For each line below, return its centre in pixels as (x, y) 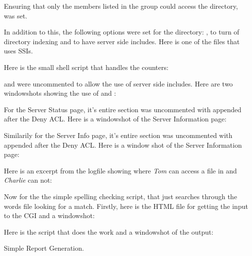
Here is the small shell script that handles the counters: (86, 67)
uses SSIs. (18, 51)
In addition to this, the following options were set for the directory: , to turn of (122, 32)
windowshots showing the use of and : (60, 93)
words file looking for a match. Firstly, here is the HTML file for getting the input (126, 206)
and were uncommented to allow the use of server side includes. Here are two (118, 83)
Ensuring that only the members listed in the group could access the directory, (121, 6)
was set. (16, 15)
